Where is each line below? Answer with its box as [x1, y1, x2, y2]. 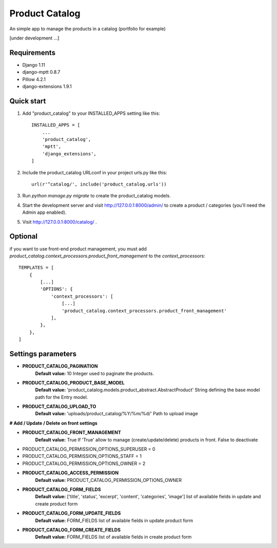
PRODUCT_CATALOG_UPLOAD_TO [22, 403, 96, 410]
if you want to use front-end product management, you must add [9, 246, 147, 252]
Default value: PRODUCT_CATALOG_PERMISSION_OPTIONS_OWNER [35, 477, 182, 483]
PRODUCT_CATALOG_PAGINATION [22, 363, 98, 369]
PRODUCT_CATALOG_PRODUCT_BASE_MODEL [22, 379, 125, 385]
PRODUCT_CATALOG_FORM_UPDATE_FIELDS [22, 510, 121, 516]
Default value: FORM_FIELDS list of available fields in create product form [35, 534, 192, 540]
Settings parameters [9, 350, 77, 358]
